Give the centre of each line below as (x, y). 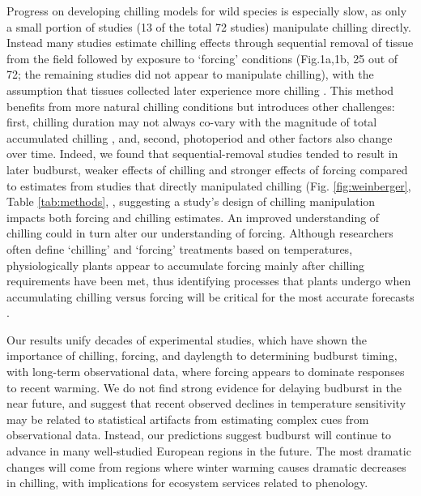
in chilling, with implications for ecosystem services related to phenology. (187, 483)
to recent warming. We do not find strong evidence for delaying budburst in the (204, 387)
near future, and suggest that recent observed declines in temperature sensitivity (206, 403)
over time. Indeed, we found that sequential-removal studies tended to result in (202, 154)
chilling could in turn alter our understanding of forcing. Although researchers (200, 233)
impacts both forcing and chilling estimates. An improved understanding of (193, 217)
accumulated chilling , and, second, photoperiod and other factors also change (200, 137)
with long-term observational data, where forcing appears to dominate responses (206, 372)
